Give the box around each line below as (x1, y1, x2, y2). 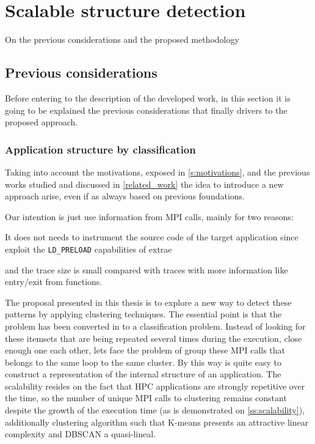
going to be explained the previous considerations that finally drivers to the (5, 103, 288, 116)
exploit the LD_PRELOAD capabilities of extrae (5, 242, 172, 255)
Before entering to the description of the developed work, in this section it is (5, 91, 291, 104)
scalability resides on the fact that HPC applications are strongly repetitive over (5, 379, 305, 392)
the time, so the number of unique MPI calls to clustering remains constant (5, 391, 287, 404)
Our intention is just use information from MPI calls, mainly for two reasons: (5, 210, 294, 223)
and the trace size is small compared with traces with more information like (5, 263, 288, 276)
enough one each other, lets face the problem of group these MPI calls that (5, 344, 286, 357)
